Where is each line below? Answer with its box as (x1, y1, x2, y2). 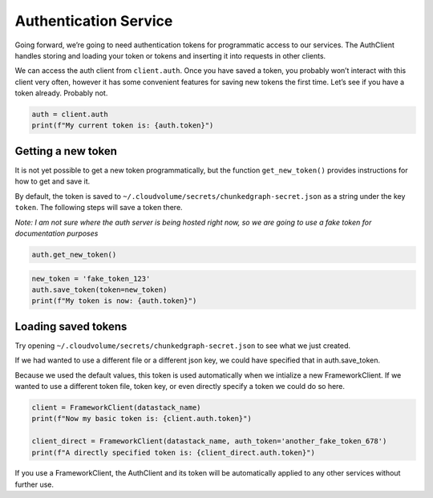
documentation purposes (14, 229, 99, 238)
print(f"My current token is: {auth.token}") (31, 121, 214, 130)
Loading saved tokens (14, 319, 127, 333)
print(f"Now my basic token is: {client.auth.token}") (31, 414, 252, 423)
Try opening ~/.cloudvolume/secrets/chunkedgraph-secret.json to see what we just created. (14, 341, 351, 350)
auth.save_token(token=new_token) (31, 285, 168, 294)
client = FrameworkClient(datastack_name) (31, 403, 201, 412)
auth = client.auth (31, 110, 108, 119)
